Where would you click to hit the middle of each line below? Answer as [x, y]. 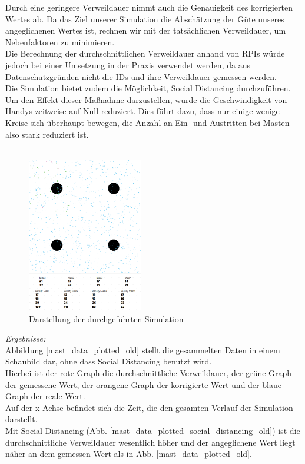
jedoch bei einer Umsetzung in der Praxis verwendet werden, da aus [128, 64]
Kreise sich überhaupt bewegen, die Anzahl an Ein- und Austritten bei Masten [147, 122]
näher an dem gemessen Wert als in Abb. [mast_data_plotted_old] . [129, 454]
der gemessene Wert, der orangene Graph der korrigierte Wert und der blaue [143, 384]
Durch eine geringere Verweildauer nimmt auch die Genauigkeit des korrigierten [149, 7]
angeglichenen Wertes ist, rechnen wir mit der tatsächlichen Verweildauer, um [146, 30]
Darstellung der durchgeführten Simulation [106, 318]
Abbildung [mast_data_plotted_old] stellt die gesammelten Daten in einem [143, 349]
